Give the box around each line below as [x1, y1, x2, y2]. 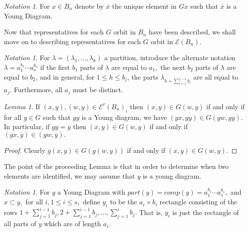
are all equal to [193, 71, 238, 82]
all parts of [4, 218, 36, 229]
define [83, 197, 100, 207]
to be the [110, 197, 137, 207]
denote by [75, 1, 104, 11]
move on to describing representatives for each [4, 36, 141, 46]
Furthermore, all [14, 84, 62, 95]
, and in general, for [35, 71, 94, 82]
